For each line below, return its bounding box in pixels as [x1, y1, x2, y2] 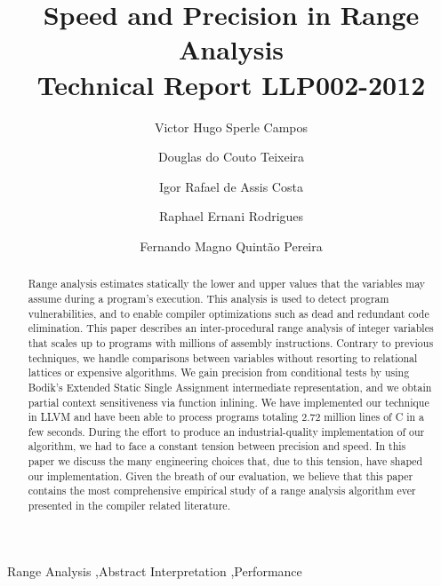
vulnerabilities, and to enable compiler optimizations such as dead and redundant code [28, 305, 429, 321]
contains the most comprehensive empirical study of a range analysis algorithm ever [28, 483, 416, 498]
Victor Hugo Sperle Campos [154, 117, 309, 136]
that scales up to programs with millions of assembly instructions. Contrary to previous [28, 335, 434, 350]
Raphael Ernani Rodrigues [158, 207, 304, 226]
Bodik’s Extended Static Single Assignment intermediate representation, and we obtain [28, 379, 432, 394]
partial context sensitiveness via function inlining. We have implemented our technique [28, 394, 429, 409]
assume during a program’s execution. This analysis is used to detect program [28, 290, 389, 305]
